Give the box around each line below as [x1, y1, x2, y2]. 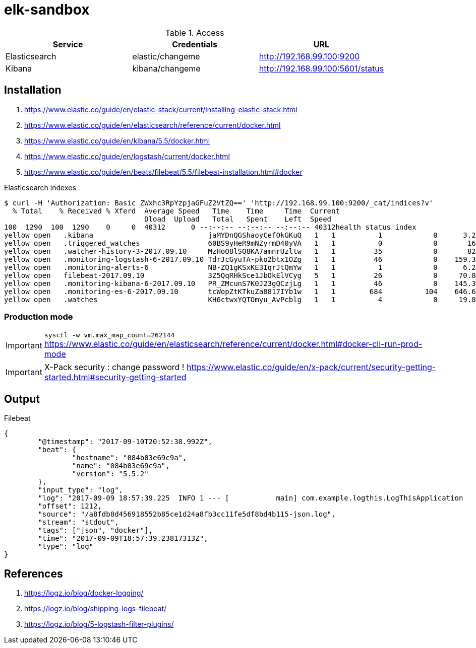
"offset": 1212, [38, 502, 102, 511]
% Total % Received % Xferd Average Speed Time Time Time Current [12, 206, 340, 215]
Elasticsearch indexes [4, 183, 76, 192]
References [4, 567, 63, 580]
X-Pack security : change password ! [44, 362, 185, 373]
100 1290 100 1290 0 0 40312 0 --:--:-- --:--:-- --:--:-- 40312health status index [4, 223, 416, 231]
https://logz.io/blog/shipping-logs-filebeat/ [24, 604, 167, 613]
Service [52, 39, 83, 49]
